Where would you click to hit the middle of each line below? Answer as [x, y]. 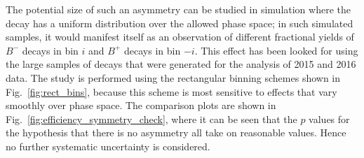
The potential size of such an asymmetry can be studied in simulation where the [178, 9]
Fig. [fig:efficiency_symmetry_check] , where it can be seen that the [151, 118]
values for [329, 118]
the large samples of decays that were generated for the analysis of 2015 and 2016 [181, 64]
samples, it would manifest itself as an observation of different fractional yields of [180, 37]
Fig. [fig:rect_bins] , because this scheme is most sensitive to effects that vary [171, 91]
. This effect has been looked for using [276, 50]
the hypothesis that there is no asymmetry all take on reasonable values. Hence [176, 132]
